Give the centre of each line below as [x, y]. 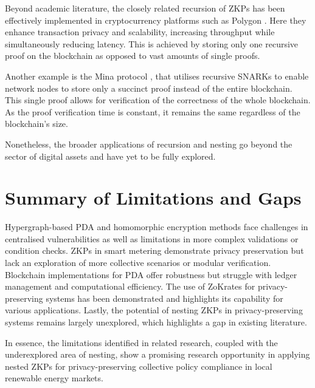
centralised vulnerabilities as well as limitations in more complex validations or [152, 238]
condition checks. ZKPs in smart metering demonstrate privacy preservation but [154, 250]
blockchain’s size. [36, 124]
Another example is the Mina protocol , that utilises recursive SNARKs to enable [157, 76]
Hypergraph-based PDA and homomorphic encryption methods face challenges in [157, 227]
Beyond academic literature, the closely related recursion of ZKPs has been [145, 8]
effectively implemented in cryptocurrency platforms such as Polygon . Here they [156, 20]
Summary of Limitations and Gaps [153, 198]
